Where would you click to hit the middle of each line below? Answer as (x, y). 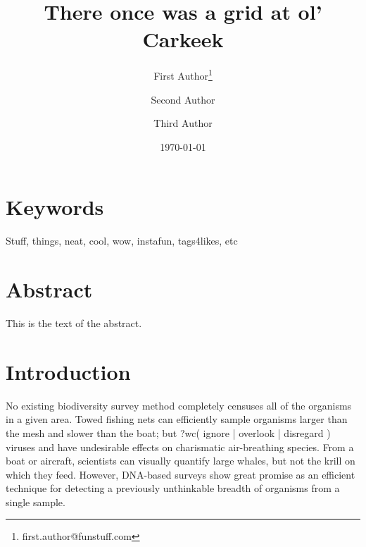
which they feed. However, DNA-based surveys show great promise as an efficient (181, 474)
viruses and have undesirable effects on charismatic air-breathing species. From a (180, 447)
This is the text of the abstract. (74, 323)
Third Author (183, 123)
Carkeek (183, 39)
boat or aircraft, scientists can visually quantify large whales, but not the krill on (181, 461)
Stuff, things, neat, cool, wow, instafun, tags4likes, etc (122, 241)
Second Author (183, 99)
